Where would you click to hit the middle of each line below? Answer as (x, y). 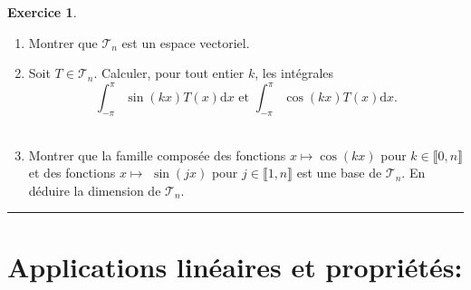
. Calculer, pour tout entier (169, 73)
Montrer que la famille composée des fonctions (157, 155)
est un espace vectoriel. (186, 42)
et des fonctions (72, 173)
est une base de (339, 173)
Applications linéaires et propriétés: (235, 266)
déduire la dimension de (95, 190)
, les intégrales (294, 73)
